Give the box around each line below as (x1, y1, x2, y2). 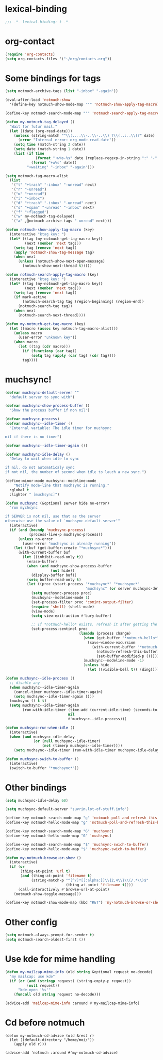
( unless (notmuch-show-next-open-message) (17, 259, 105, 264)
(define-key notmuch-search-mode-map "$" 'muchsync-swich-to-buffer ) (5, 842, 149, 847)
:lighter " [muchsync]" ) (9, 492, 60, 497)
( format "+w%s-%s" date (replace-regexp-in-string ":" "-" (35, 155, 158, 161)
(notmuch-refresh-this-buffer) (96, 649, 160, 654)
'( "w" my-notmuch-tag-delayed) (11, 214, 75, 219)
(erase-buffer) (26, 559, 57, 564)
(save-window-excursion (87, 640, 136, 645)
